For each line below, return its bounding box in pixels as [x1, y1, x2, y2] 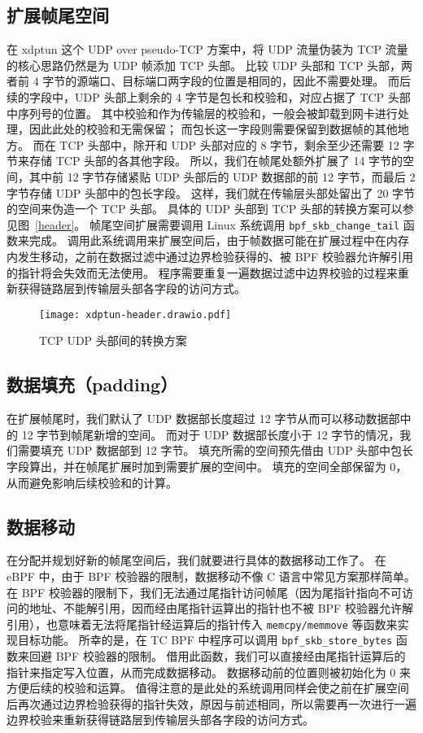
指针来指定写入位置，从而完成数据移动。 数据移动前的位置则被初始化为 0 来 [7, 663, 411, 680]
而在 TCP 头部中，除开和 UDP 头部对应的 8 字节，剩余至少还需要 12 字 [33, 136, 415, 153]
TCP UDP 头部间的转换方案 [39, 332, 187, 349]
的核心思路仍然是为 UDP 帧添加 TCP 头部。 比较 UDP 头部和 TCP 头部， [7, 56, 401, 73]
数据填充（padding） [7, 372, 178, 397]
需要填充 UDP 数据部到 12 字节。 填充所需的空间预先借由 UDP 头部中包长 [17, 442, 414, 459]
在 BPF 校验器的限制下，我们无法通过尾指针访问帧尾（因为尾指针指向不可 [7, 583, 402, 600]
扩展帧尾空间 [7, 2, 109, 28]
